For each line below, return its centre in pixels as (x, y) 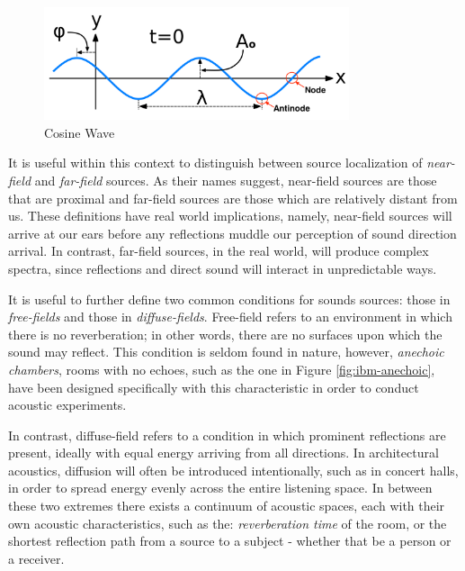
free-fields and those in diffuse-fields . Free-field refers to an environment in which (230, 317)
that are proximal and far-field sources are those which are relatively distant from (233, 198)
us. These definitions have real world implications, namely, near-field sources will (230, 216)
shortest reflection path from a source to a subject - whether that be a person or (230, 541)
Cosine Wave (80, 132)
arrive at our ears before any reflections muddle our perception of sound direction (232, 233)
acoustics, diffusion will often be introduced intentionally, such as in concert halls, (233, 470)
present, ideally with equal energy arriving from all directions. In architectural (224, 453)
